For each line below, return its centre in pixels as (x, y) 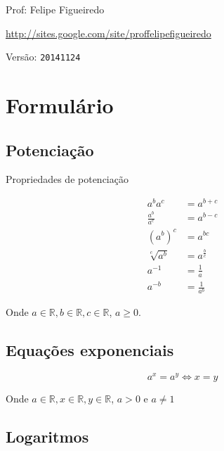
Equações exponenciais (90, 350)
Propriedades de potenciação (67, 179)
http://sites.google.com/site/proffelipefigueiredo (108, 33)
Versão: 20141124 (43, 57)
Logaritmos (47, 437)
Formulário (60, 105)
